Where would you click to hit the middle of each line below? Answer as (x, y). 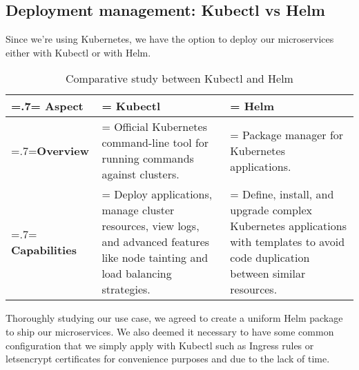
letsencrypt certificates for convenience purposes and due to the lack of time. (168, 359)
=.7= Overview (50, 150)
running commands (148, 158)
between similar (268, 274)
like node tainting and (155, 258)
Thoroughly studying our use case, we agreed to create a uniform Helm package (174, 318)
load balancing (137, 274)
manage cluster (138, 210)
